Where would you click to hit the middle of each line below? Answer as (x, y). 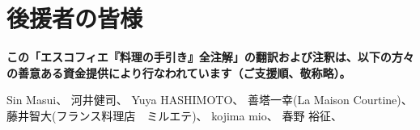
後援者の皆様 (75, 18)
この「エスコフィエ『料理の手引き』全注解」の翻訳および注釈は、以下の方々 (210, 57)
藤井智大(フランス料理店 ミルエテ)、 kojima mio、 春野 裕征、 (175, 115)
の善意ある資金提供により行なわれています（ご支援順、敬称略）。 (179, 72)
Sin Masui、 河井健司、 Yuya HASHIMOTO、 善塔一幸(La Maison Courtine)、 (210, 100)
